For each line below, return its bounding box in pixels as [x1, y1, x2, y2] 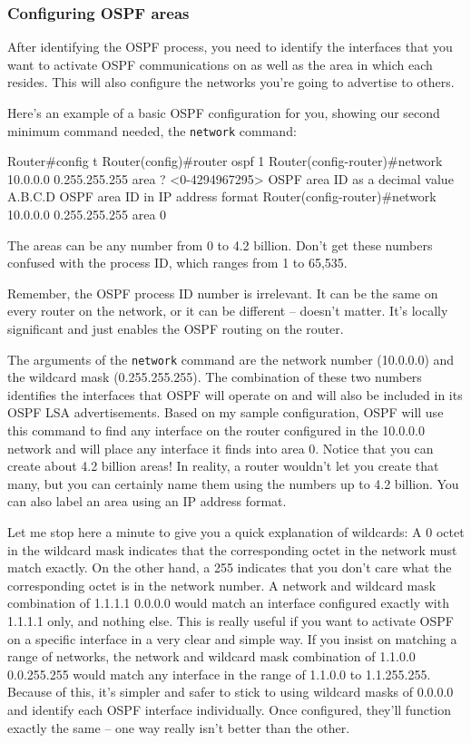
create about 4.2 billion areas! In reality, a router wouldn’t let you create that [7, 456, 439, 475]
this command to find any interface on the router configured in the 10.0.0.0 [7, 421, 425, 440]
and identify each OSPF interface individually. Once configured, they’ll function [7, 699, 452, 719]
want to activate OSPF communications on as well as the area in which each [7, 54, 433, 73]
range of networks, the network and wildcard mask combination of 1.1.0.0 [7, 647, 416, 666]
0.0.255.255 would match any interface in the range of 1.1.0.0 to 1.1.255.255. [7, 664, 431, 683]
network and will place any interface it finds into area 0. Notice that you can [7, 438, 434, 457]
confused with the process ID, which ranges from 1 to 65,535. [7, 253, 348, 272]
